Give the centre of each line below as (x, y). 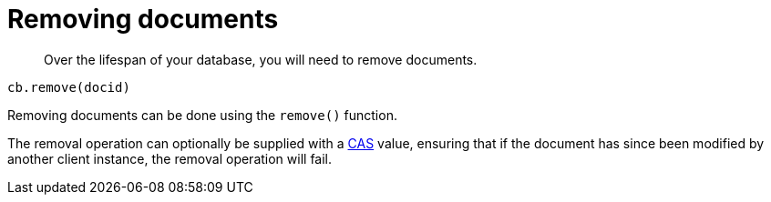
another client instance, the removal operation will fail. (170, 158)
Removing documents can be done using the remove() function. (202, 115)
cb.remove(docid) (69, 87)
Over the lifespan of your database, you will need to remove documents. (261, 59)
